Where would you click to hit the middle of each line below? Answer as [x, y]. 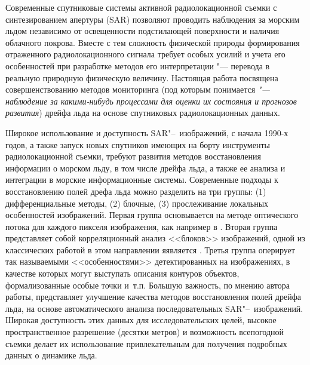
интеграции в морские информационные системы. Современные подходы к [142, 180]
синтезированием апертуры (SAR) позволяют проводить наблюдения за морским [153, 19]
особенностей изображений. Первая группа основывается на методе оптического [152, 215]
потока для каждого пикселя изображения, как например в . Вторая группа [142, 226]
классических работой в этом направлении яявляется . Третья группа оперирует [150, 249]
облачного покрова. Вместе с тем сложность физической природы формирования [153, 42]
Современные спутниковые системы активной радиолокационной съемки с [141, 7]
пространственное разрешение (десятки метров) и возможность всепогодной [145, 332]
